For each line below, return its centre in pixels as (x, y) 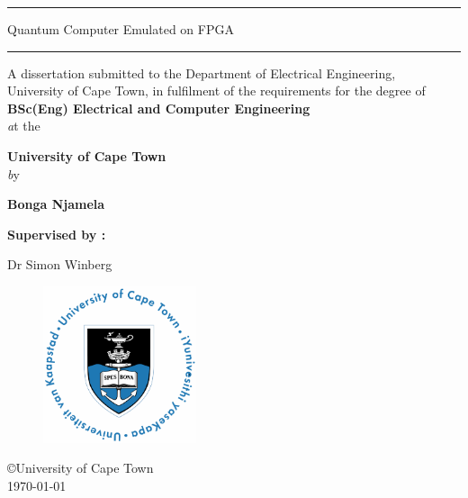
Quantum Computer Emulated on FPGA (121, 29)
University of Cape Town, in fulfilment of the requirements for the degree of (216, 91)
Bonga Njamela (56, 204)
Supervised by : (57, 234)
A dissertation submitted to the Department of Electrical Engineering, (202, 72)
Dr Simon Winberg (60, 264)
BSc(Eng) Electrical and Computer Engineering (159, 108)
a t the (24, 126)
